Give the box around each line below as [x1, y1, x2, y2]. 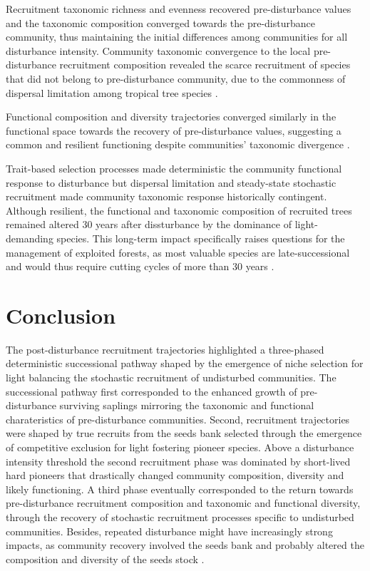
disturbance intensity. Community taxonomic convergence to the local [6, 43, 311, 58]
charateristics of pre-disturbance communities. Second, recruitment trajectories [6, 411, 350, 426]
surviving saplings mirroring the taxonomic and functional [59, 398, 314, 413]
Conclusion [6, 300, 116, 329]
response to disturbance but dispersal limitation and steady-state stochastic [6, 175, 336, 190]
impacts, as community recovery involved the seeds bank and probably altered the [6, 537, 364, 552]
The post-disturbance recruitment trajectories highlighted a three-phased [6, 341, 324, 356]
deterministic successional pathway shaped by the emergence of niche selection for [6, 356, 364, 371]
